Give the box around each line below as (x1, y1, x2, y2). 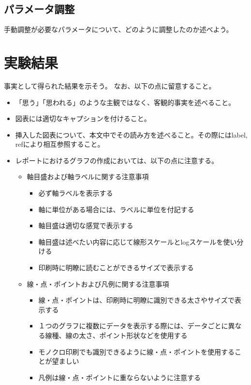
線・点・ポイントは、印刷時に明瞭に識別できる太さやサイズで (38, 295, 235, 305)
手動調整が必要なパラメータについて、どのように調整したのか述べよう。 (4, 24, 233, 34)
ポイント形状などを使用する (99, 330, 188, 340)
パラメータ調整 (4, 1, 75, 16)
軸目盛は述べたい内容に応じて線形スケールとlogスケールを (38, 236, 223, 246)
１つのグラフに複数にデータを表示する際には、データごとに (38, 321, 228, 331)
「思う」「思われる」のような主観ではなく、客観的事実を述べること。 (15, 97, 236, 107)
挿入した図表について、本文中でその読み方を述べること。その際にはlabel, (15, 129, 248, 139)
